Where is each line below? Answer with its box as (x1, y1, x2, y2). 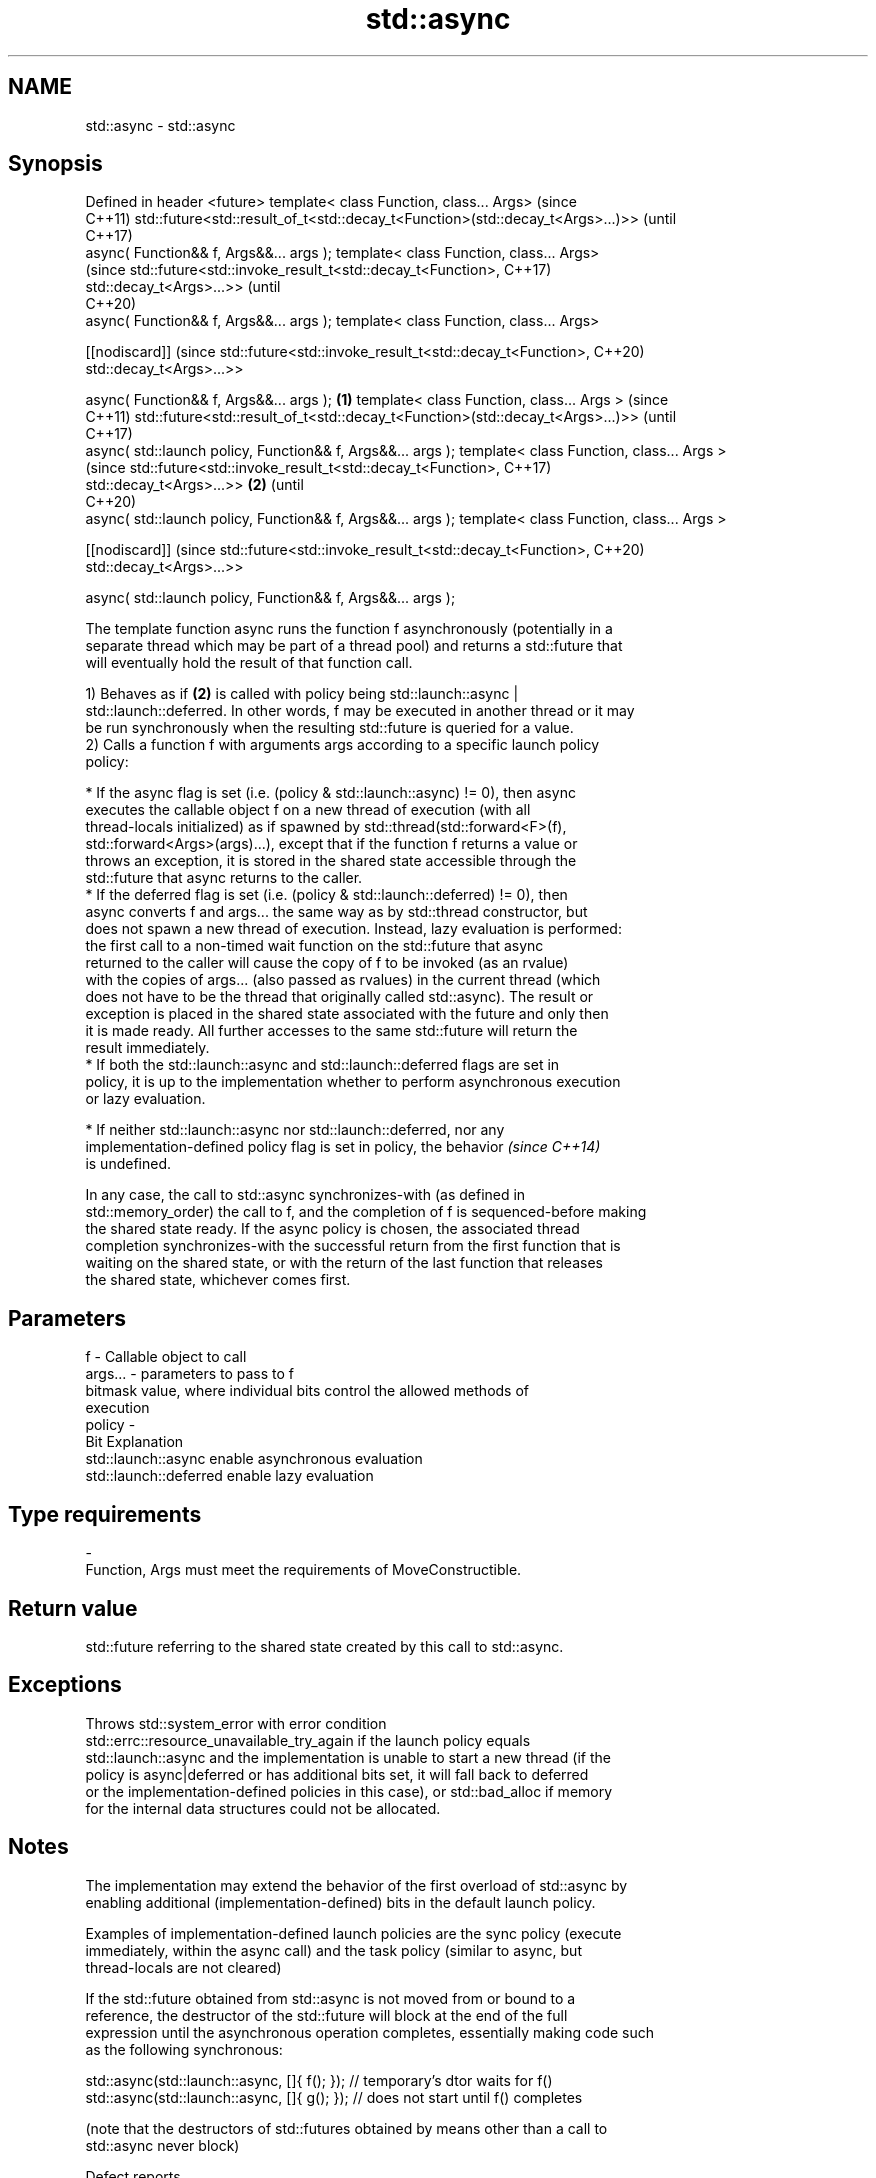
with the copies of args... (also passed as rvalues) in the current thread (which (85, 971, 601, 989)
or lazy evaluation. (85, 1090, 206, 1108)
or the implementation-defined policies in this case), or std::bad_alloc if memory (85, 1782, 613, 1800)
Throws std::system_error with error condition (85, 1714, 387, 1732)
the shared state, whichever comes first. (85, 1271, 351, 1289)
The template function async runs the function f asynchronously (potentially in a (85, 620, 613, 638)
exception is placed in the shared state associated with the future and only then (85, 1005, 609, 1023)
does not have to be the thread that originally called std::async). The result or (85, 988, 594, 1006)
